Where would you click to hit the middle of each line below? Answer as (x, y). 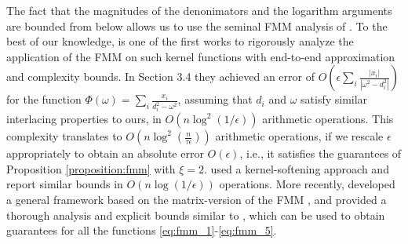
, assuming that (215, 99)
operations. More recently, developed (307, 184)
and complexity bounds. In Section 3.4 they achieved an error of (160, 76)
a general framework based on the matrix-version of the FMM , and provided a (197, 200)
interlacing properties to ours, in (84, 119)
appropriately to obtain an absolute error (105, 153)
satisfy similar (334, 99)
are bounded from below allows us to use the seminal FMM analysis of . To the (197, 25)
